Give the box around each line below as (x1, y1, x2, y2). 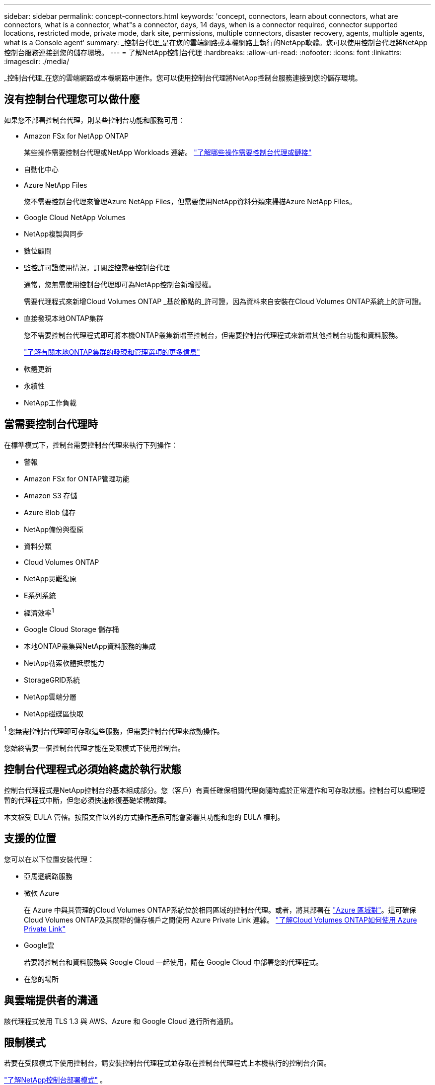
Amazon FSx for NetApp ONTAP (24, 131, 129, 140)
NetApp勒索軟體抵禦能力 (24, 659, 105, 668)
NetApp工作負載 (24, 398, 77, 407)
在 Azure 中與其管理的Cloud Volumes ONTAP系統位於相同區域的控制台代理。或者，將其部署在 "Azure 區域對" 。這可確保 (24, 905, 416, 914)
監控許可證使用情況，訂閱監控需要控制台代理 (24, 263, 170, 272)
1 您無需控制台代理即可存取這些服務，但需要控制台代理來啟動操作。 (4, 725, 224, 735)
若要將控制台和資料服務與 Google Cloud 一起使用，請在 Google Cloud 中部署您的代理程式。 (24, 957, 323, 966)
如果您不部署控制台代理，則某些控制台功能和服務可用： (4, 115, 185, 124)
